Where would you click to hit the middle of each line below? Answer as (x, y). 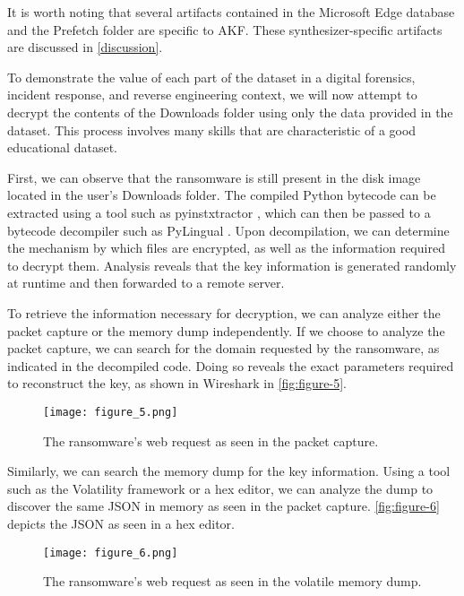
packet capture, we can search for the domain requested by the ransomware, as (223, 348)
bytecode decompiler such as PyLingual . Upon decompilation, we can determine (228, 230)
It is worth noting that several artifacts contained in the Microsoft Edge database (231, 12)
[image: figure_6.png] (111, 553)
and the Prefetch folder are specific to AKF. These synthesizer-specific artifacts (225, 29)
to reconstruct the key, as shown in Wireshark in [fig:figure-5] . (177, 383)
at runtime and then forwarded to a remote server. (146, 283)
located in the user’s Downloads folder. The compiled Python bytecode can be (222, 195)
